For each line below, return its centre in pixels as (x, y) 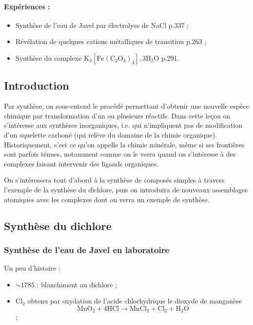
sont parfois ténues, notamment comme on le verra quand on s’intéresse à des (120, 154)
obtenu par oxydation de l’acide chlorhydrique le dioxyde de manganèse (135, 301)
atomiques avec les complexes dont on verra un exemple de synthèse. (107, 199)
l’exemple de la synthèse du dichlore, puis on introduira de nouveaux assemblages (126, 189)
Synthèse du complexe (48, 58)
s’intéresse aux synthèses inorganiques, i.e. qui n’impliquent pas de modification (123, 125)
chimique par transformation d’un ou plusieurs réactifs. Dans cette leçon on (117, 115)
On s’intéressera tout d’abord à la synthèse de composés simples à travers (114, 180)
